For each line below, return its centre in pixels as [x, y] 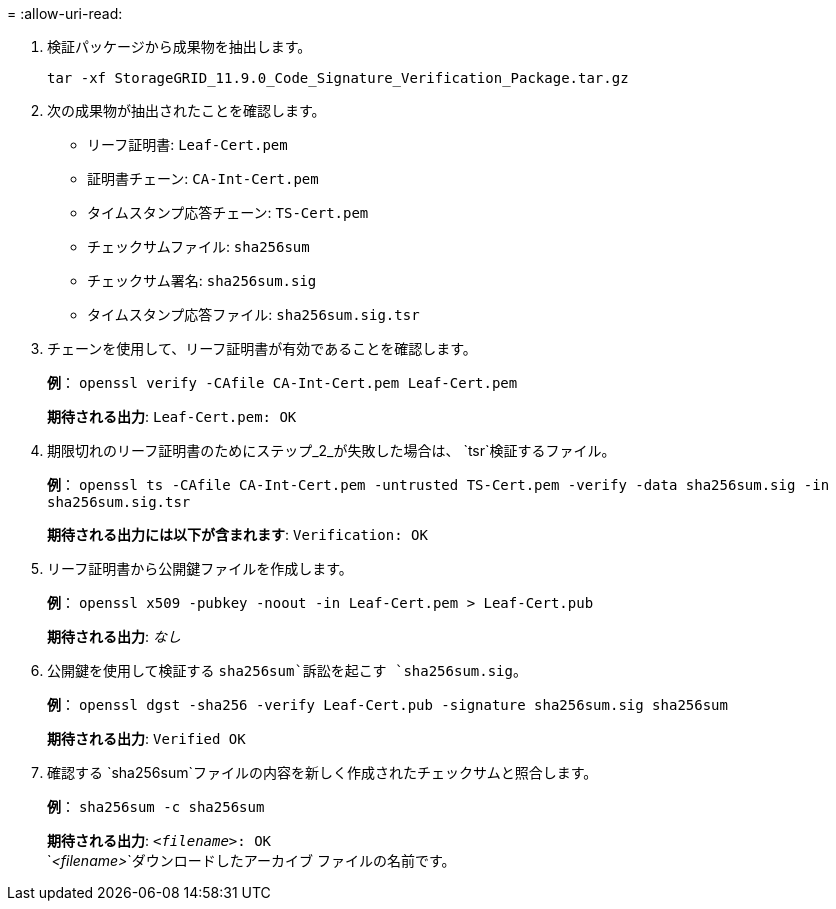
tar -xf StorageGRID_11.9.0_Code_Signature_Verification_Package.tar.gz [338, 78]
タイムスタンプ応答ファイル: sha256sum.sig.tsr [253, 314]
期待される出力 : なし [114, 636]
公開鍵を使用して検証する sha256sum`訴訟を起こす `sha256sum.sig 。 [287, 670]
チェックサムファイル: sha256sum [198, 246]
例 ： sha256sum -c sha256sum [156, 806]
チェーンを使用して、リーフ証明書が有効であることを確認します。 [262, 348]
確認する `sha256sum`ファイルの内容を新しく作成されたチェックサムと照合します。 [322, 772]
